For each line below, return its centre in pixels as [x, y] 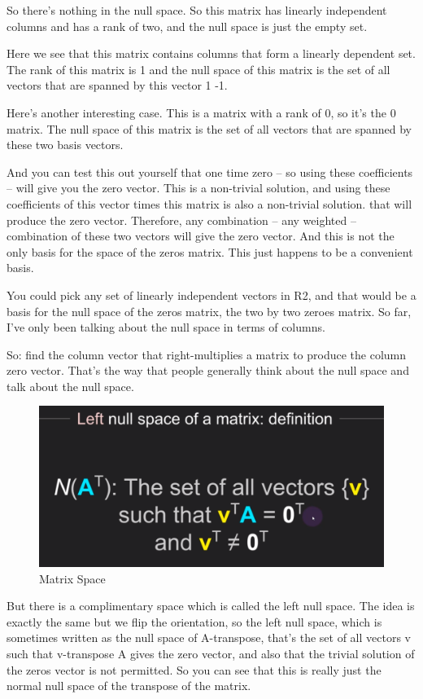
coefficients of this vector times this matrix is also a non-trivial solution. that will [209, 203]
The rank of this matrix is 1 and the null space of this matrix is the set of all [198, 69]
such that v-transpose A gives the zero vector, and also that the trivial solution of [211, 653]
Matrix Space [72, 578]
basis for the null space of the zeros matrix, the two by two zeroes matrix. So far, [209, 311]
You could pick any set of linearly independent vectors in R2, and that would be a [211, 295]
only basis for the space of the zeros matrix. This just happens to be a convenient [210, 251]
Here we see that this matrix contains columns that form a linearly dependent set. [211, 53]
